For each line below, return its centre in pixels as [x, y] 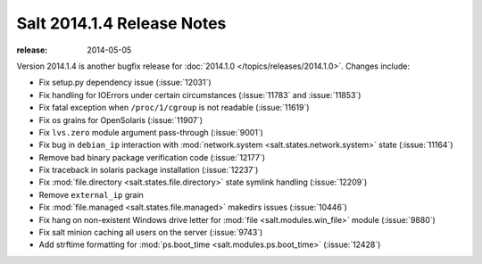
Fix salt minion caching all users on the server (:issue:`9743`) [151, 233]
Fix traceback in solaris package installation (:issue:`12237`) [149, 170]
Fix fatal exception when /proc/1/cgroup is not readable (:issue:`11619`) [174, 108]
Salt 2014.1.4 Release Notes [121, 23]
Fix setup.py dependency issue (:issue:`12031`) [125, 82]
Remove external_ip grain [91, 194]
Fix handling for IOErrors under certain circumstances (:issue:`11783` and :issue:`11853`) [200, 95]
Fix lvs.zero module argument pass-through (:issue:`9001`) [151, 132]
